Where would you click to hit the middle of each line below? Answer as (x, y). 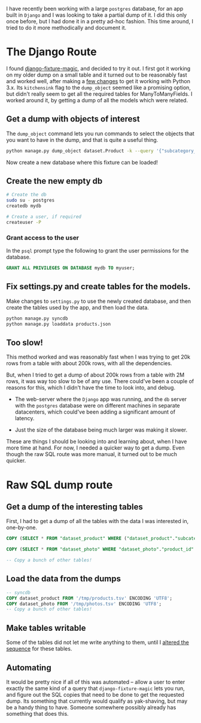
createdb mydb (24, 206)
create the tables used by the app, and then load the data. (78, 307)
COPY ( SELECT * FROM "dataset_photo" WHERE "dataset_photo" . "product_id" (100, 549)
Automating (29, 668)
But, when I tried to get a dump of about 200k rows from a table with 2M (95, 375)
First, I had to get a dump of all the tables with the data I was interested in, (98, 521)
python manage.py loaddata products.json (59, 324)
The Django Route (51, 52)
